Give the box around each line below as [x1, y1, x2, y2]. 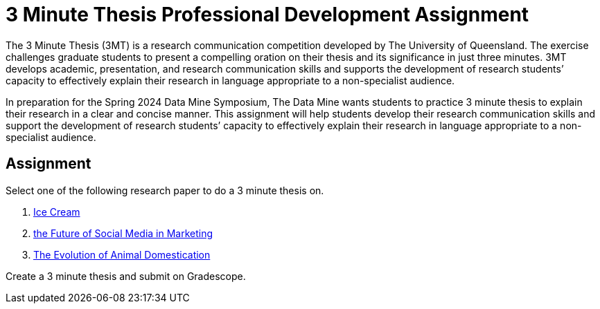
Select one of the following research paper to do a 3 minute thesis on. [6, 184, 324, 196]
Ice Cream [33, 205, 80, 218]
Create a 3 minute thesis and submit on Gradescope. [6, 270, 246, 282]
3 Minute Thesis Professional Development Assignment [6, 3, 529, 26]
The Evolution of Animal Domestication [33, 248, 211, 261]
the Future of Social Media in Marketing [33, 227, 213, 239]
